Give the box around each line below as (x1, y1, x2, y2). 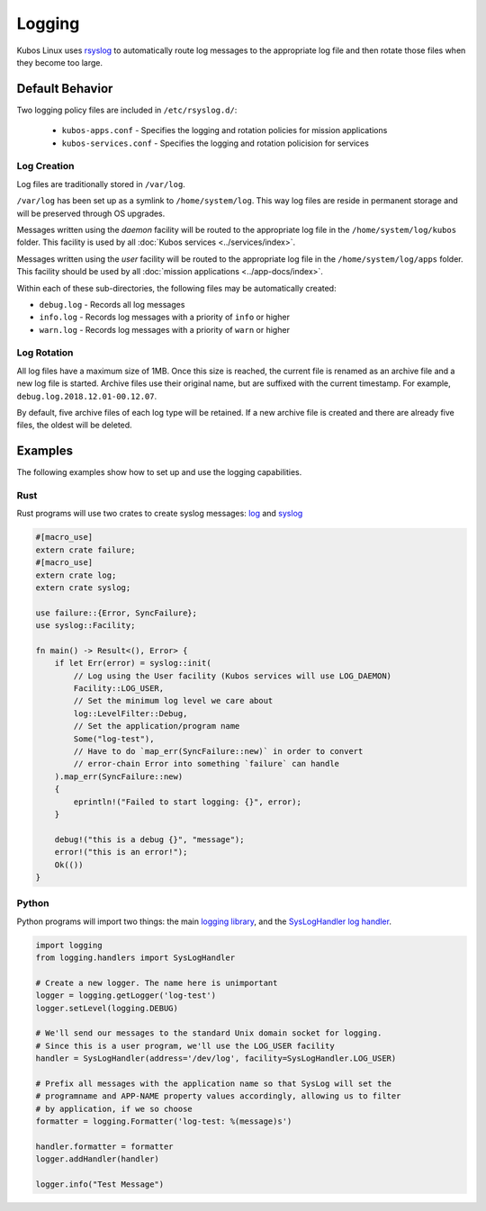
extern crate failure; (35, 544, 136, 555)
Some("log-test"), (73, 733, 155, 744)
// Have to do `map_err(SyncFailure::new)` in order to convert (73, 747, 364, 757)
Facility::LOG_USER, (73, 684, 165, 694)
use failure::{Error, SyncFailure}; (35, 607, 198, 618)
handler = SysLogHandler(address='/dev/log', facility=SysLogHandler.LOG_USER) (35, 1054, 397, 1063)
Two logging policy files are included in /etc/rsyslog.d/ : (16, 104, 238, 115)
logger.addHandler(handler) (35, 1154, 159, 1164)
